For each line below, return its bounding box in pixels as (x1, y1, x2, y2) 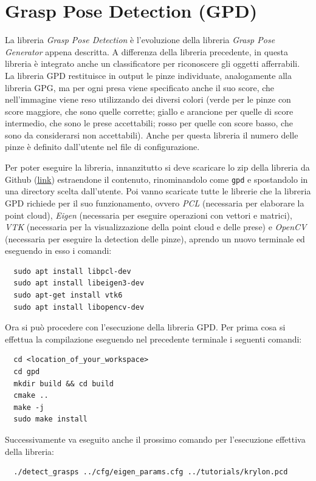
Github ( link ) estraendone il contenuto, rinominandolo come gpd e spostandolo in (5, 172, 308, 185)
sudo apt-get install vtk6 (13, 291, 123, 300)
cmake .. (13, 391, 49, 400)
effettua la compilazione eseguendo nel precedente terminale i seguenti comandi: (5, 332, 302, 345)
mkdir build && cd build (13, 379, 114, 388)
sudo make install (13, 415, 88, 424)
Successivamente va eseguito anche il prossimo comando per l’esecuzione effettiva (5, 433, 306, 445)
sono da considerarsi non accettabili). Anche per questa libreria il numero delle (5, 128, 298, 141)
